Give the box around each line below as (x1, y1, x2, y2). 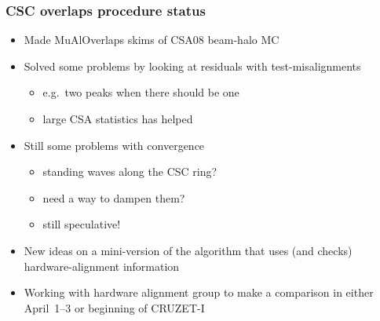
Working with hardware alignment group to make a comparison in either (24, 284, 374, 301)
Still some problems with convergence (24, 137, 205, 153)
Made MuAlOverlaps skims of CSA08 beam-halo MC (24, 31, 280, 48)
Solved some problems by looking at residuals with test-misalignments (24, 57, 361, 74)
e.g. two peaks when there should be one (42, 84, 239, 100)
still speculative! (42, 216, 121, 232)
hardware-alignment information (24, 257, 180, 274)
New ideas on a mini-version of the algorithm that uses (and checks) (24, 242, 353, 258)
